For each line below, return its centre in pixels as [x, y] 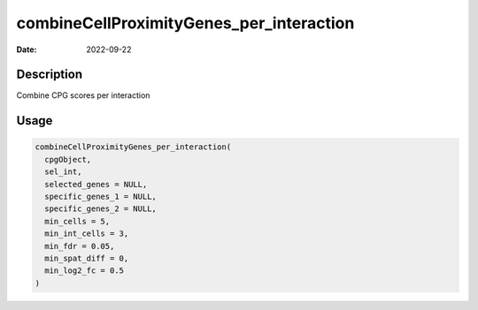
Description [50, 75]
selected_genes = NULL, [96, 184]
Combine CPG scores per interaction [83, 95]
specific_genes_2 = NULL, [100, 209]
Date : [27, 49]
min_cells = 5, [77, 221]
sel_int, [63, 172]
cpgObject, [68, 159]
